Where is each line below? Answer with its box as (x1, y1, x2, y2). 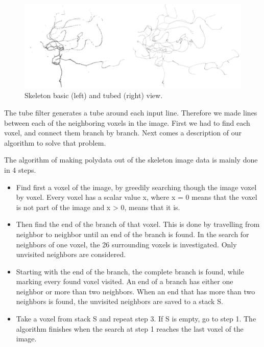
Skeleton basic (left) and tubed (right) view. (25, 90, 163, 101)
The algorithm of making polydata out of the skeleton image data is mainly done (4, 154, 258, 165)
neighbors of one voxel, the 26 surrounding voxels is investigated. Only (16, 239, 237, 249)
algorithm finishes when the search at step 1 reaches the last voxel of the (16, 323, 244, 334)
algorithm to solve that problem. (4, 137, 106, 148)
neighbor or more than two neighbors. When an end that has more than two (16, 286, 255, 296)
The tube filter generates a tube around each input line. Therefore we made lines (4, 107, 257, 118)
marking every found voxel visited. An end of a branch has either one (16, 276, 233, 287)
